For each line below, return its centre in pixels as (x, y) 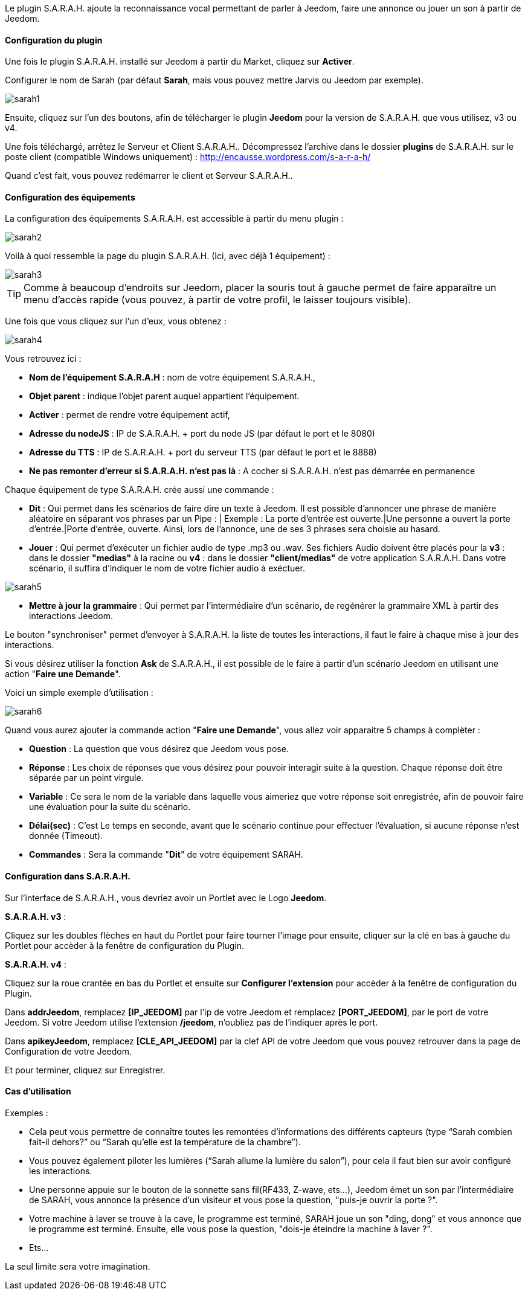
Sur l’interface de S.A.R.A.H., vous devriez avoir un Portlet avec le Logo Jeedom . (166, 898)
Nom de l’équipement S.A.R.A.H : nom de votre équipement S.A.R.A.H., (172, 378)
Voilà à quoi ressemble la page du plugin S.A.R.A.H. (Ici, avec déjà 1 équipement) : (168, 256)
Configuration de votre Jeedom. (68, 1051)
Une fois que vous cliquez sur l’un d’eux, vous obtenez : (116, 321)
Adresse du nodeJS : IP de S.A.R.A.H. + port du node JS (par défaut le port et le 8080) (202, 434)
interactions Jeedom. (71, 616)
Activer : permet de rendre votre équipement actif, (130, 415)
